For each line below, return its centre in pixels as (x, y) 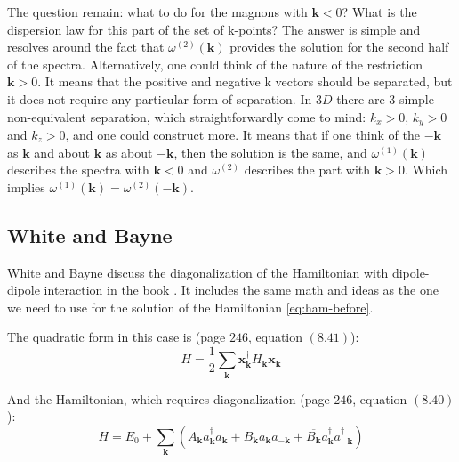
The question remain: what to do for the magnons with (157, 12)
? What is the (379, 12)
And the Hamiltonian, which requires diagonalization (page (169, 398)
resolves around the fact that (86, 47)
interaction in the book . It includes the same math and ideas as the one (241, 290)
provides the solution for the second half (339, 47)
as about (129, 152)
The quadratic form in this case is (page (117, 337)
